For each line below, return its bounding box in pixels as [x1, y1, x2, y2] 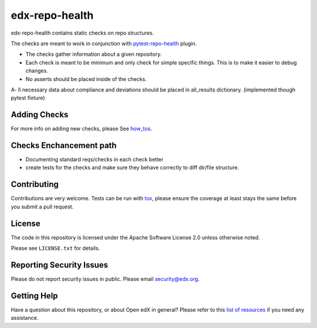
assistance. [11, 315, 39, 322]
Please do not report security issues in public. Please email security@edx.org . [11, 275, 200, 282]
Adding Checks [11, 110, 69, 120]
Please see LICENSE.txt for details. [11, 245, 100, 252]
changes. [25, 67, 48, 75]
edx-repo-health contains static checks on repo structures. [11, 29, 154, 36]
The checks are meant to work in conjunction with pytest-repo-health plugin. [11, 40, 197, 47]
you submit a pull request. [11, 203, 74, 210]
